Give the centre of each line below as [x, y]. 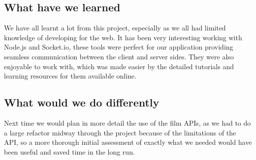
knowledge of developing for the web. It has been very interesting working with [123, 37]
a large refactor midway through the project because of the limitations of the [120, 132]
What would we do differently [82, 102]
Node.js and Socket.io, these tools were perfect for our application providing [119, 47]
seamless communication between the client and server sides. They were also [119, 56]
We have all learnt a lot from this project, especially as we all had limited [115, 28]
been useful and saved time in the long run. [69, 151]
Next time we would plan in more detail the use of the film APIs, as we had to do [128, 122]
